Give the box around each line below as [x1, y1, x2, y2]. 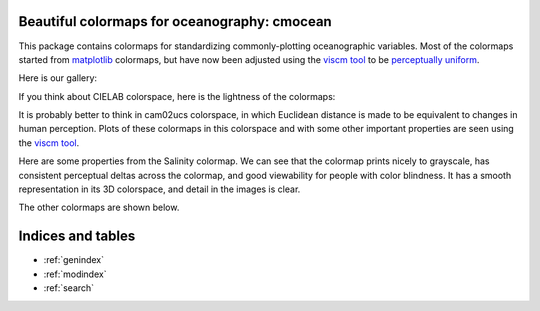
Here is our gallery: [18, 72, 98, 84]
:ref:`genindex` [43, 254, 105, 266]
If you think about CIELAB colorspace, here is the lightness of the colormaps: [18, 90, 336, 102]
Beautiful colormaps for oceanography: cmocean [18, 13, 332, 30]
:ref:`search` [43, 282, 95, 294]
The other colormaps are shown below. [18, 201, 180, 214]
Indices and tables [18, 228, 136, 245]
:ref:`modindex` [43, 268, 107, 280]
